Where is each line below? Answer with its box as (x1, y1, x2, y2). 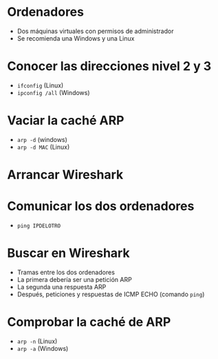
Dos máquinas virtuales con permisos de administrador (17, 27, 174, 35)
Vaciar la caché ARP (7, 113, 124, 128)
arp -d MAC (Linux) (17, 143, 70, 151)
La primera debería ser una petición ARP (17, 275, 132, 283)
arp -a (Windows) (17, 344, 69, 352)
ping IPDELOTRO (17, 222, 61, 229)
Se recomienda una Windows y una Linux (17, 34, 135, 42)
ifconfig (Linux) (17, 81, 64, 90)
